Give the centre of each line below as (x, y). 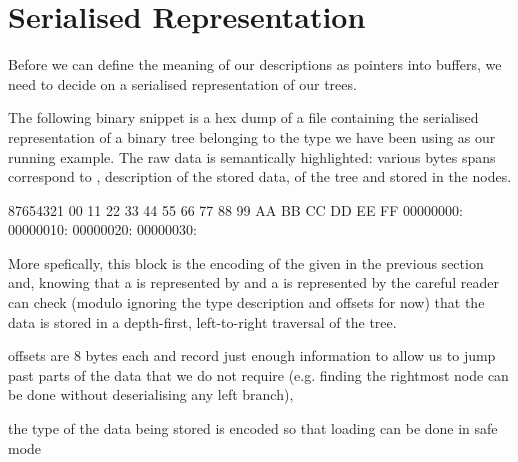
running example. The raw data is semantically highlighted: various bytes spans (252, 156)
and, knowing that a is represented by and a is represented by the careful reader (253, 282)
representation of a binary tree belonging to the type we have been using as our (252, 136)
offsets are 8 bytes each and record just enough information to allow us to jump (252, 355)
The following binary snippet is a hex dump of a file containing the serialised (243, 117)
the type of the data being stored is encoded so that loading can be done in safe (253, 428)
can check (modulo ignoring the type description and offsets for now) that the (246, 302)
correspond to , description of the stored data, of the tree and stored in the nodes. (260, 176)
